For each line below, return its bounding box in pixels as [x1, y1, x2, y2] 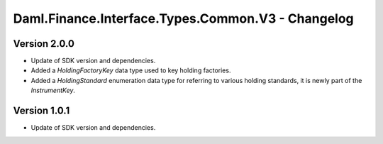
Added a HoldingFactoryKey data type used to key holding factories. [30, 66, 231, 74]
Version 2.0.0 [13, 38, 74, 50]
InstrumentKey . [30, 86, 76, 95]
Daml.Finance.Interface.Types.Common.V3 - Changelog [13, 11, 354, 26]
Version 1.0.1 [13, 105, 70, 117]
